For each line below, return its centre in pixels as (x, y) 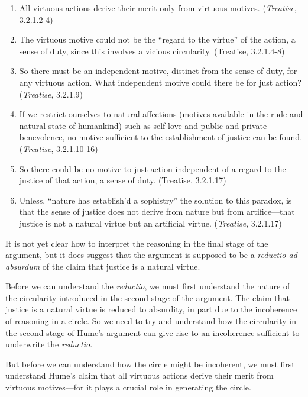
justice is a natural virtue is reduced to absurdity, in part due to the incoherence (151, 309)
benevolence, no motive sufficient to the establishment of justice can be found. (161, 137)
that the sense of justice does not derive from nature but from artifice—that (157, 212)
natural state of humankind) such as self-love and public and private (143, 125)
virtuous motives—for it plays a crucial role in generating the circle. (128, 387)
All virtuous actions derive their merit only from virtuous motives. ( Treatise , (158, 8)
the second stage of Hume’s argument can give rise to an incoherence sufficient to (153, 332)
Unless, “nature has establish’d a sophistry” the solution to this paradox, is (155, 200)
